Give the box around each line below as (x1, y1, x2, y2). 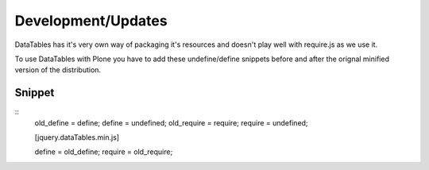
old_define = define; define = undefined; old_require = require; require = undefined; (34, 118, 309, 127)
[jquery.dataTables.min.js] (34, 133, 119, 142)
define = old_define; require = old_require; (34, 147, 173, 156)
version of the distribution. (14, 65, 102, 75)
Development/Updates (14, 12, 168, 29)
